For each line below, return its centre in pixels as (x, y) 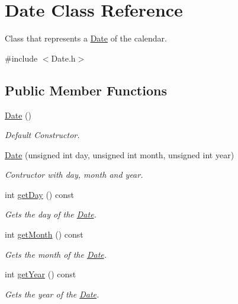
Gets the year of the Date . (52, 294)
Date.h (63, 58)
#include (21, 58)
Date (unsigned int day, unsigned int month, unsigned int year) (120, 154)
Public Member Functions (86, 90)
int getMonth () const (44, 234)
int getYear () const (41, 274)
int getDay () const (39, 194)
